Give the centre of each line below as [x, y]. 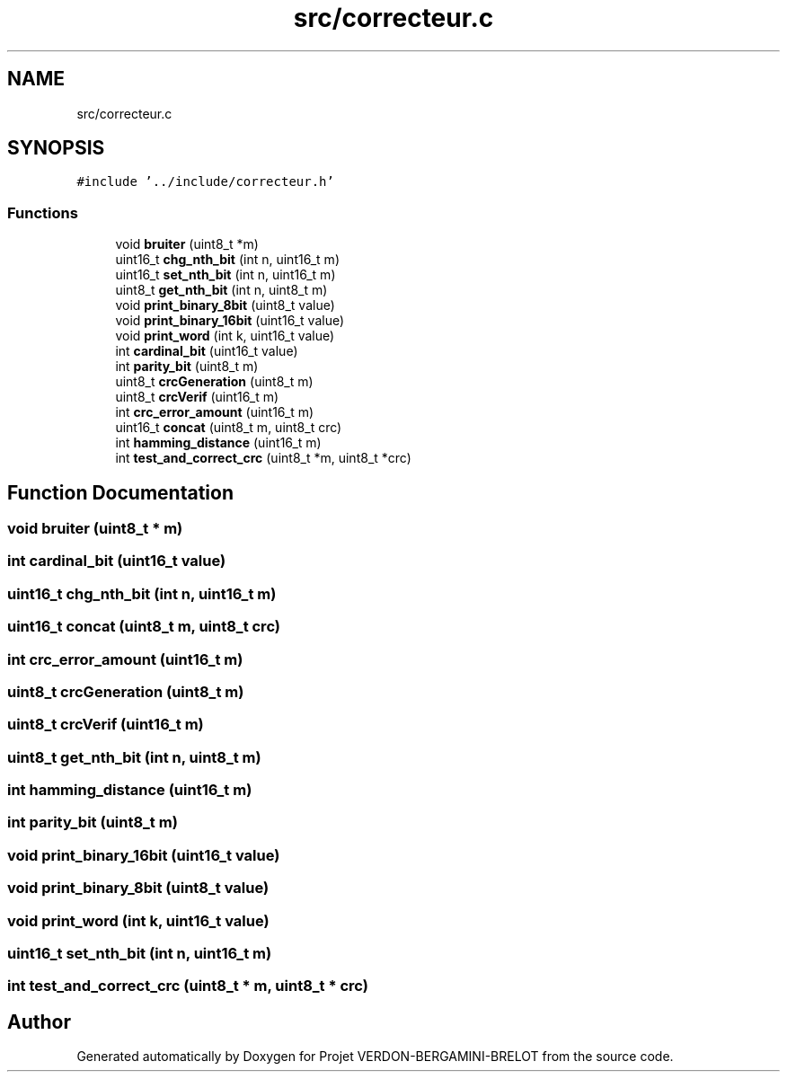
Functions [43, 212]
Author [39, 1022]
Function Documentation [120, 492]
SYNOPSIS [56, 148]
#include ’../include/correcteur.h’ [205, 182]
